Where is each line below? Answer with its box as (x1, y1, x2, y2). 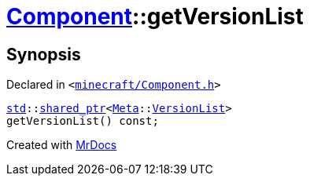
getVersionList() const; (6, 115, 159, 128)
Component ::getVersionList (6, 3, 304, 30)
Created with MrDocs (6, 138, 117, 152)
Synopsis (6, 44, 81, 64)
